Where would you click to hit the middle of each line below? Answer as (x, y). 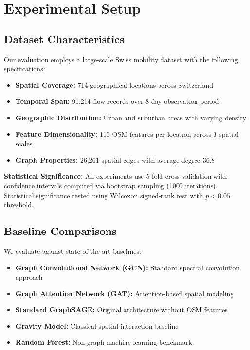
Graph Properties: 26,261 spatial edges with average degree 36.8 (115, 159)
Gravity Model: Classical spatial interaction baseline (97, 325)
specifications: (25, 69)
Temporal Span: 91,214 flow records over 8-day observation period (117, 101)
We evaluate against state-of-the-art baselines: (72, 251)
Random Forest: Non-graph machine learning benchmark (104, 342)
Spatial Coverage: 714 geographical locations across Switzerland (114, 85)
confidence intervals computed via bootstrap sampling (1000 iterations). (111, 185)
